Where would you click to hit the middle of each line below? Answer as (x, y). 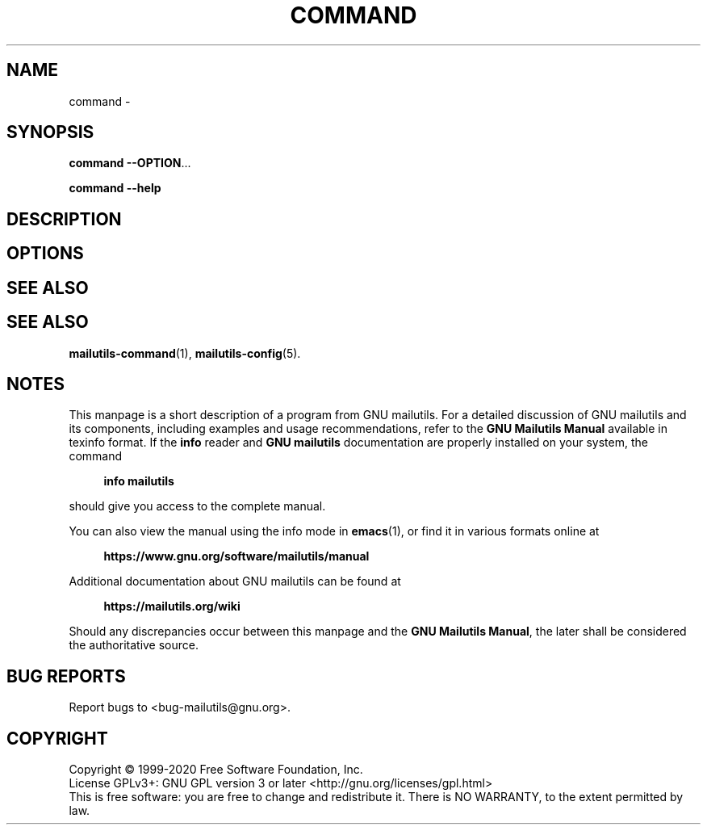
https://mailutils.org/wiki (172, 606)
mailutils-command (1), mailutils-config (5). (185, 353)
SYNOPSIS (50, 132)
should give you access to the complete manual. (197, 506)
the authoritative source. (134, 645)
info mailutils (139, 481)
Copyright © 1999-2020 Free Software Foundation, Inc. (216, 770)
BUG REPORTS (66, 676)
